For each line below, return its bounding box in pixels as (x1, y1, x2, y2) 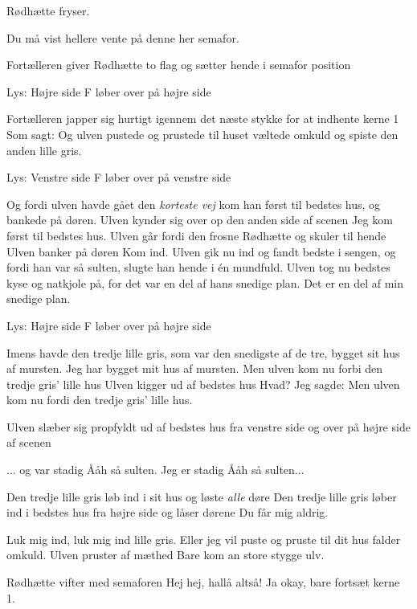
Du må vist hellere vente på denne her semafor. (6, 29, 239, 46)
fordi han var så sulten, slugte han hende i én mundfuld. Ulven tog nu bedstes (6, 259, 390, 276)
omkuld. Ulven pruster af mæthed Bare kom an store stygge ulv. (6, 546, 325, 563)
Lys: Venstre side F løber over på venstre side (6, 169, 231, 186)
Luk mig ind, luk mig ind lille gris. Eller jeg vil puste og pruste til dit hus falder (6, 530, 401, 547)
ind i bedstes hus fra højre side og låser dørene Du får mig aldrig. (6, 504, 329, 521)
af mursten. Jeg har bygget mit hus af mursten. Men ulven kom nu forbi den (6, 360, 383, 377)
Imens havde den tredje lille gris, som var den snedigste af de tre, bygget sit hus (6, 344, 400, 361)
